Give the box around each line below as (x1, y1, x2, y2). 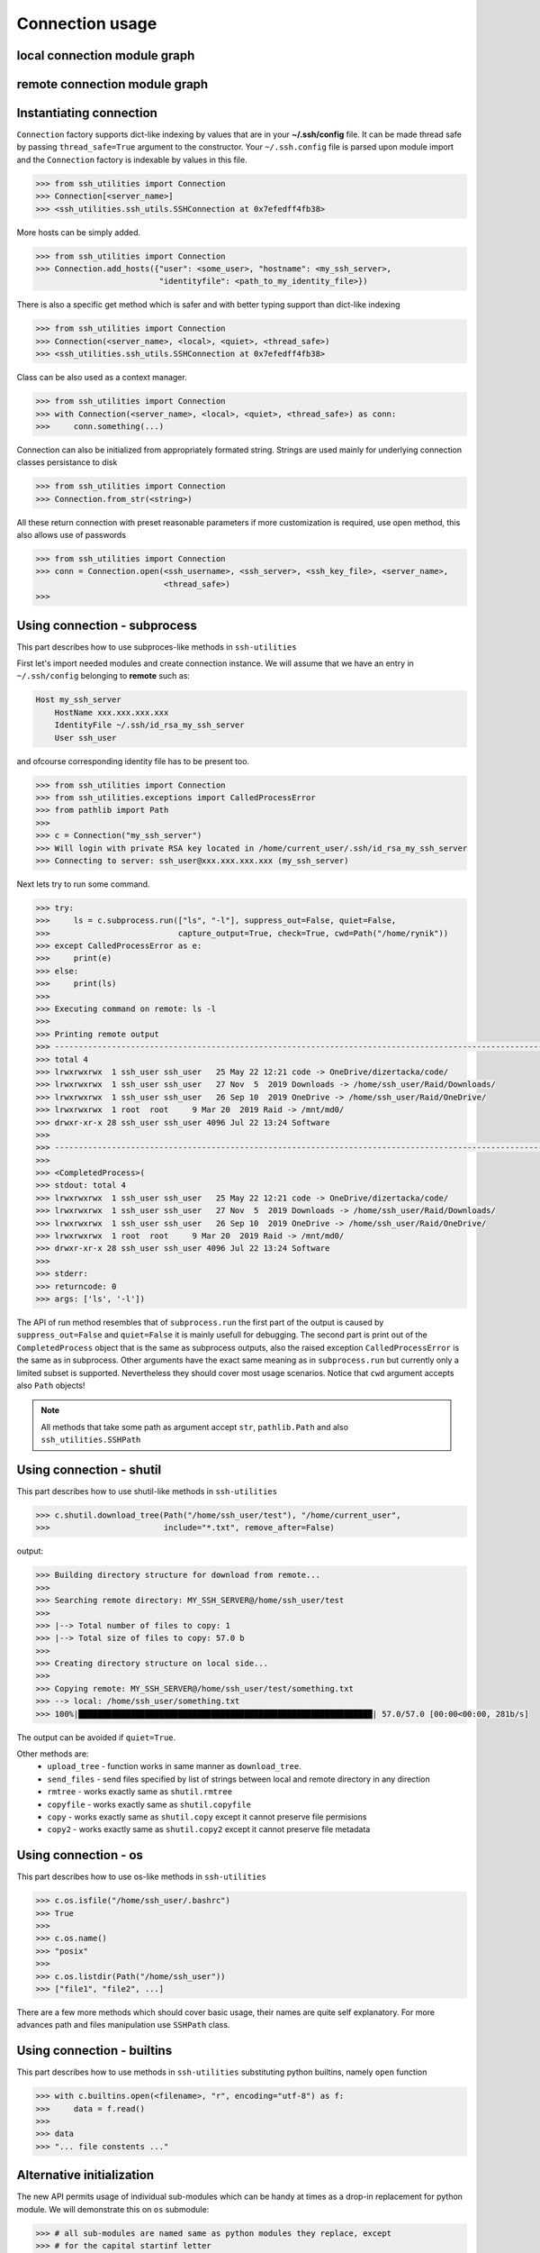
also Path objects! (16, 1380, 85, 1391)
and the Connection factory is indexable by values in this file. (16, 154, 247, 165)
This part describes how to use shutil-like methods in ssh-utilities (16, 1486, 278, 1497)
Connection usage (16, 14, 157, 33)
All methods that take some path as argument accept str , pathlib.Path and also (40, 1421, 349, 1432)
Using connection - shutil (16, 1462, 162, 1477)
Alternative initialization (16, 2167, 155, 2183)
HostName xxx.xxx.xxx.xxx (54, 707, 169, 717)
